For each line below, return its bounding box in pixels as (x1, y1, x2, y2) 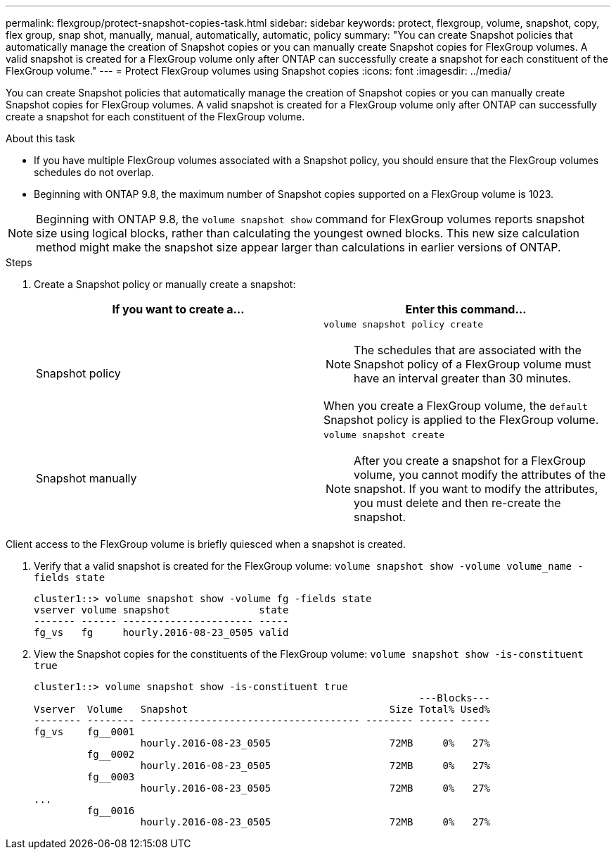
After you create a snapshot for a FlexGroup (354, 454, 586, 468)
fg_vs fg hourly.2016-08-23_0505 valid (34, 627, 289, 638)
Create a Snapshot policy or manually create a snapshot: (34, 278, 296, 290)
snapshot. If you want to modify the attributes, (354, 482, 598, 496)
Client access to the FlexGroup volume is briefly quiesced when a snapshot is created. (6, 538, 406, 550)
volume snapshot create (323, 430, 445, 440)
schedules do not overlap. (34, 166, 154, 178)
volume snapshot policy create (323, 319, 483, 330)
